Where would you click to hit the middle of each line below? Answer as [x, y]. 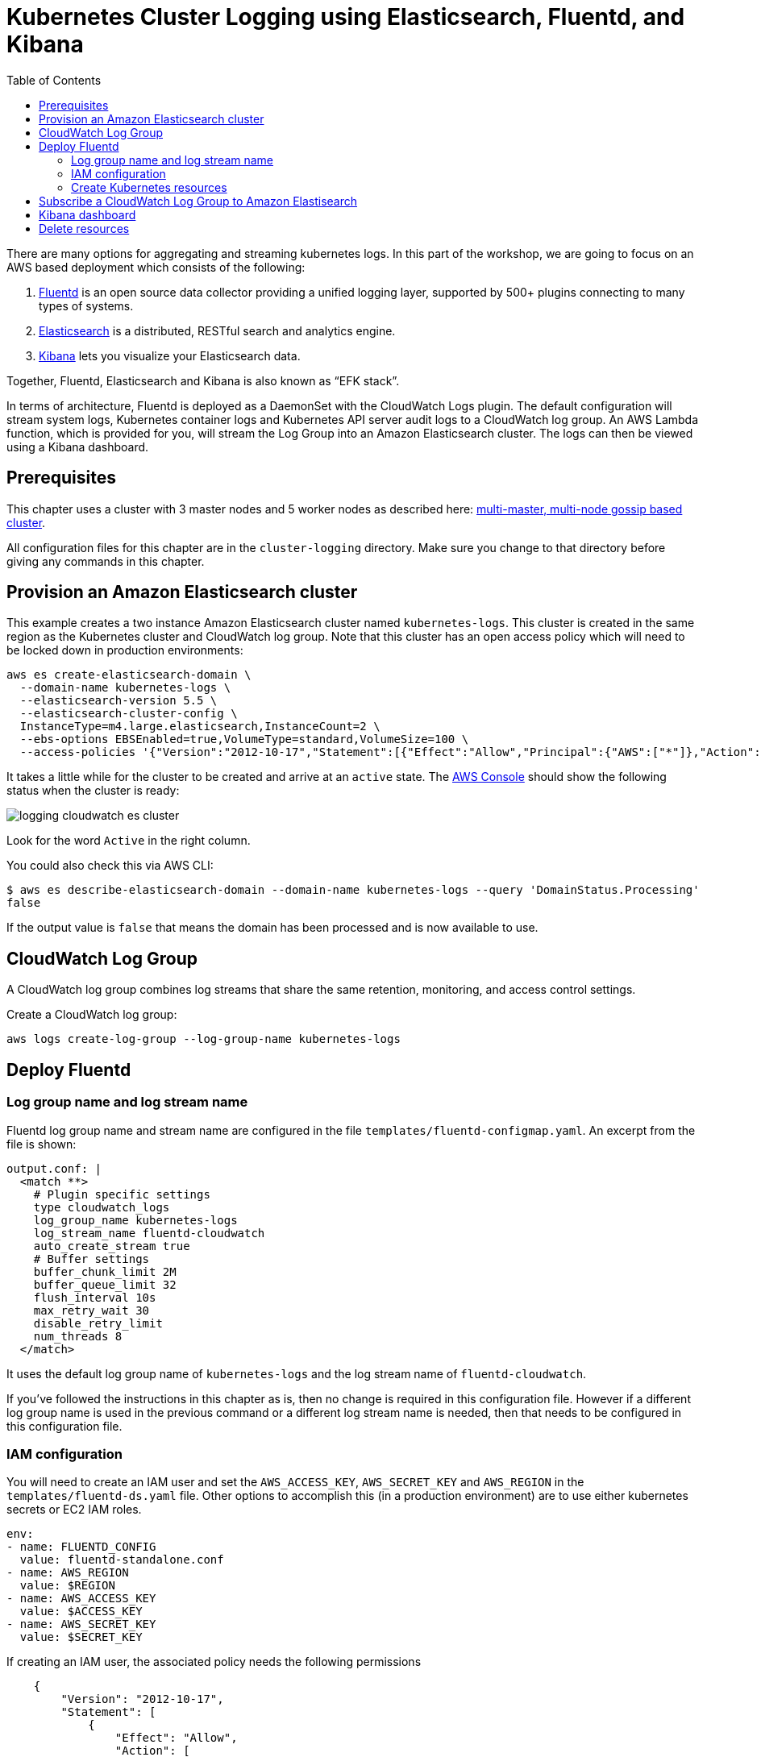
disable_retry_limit [98, 1323]
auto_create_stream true [112, 1246]
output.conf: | [54, 1168]
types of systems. [86, 305]
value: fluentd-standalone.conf [122, 1560]
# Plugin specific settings [122, 1194]
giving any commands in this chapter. [106, 561]
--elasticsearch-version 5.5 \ [119, 701]
